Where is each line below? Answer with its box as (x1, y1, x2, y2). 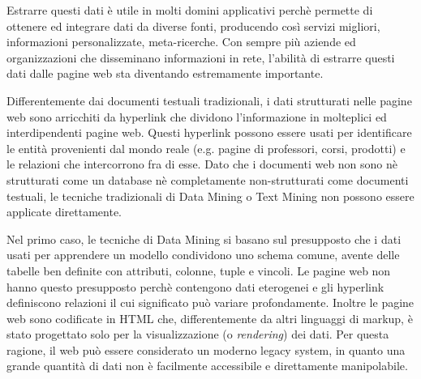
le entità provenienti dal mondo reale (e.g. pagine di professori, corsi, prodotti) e (6, 139, 406, 156)
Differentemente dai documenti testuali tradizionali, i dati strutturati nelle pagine (6, 92, 412, 109)
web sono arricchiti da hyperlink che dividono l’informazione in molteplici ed (6, 108, 387, 125)
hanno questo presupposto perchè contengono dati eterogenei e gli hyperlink (6, 278, 384, 295)
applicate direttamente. (6, 203, 122, 220)
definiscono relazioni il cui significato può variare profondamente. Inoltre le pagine (6, 294, 415, 311)
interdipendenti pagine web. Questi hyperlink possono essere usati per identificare (6, 124, 412, 141)
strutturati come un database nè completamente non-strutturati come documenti (6, 171, 409, 188)
